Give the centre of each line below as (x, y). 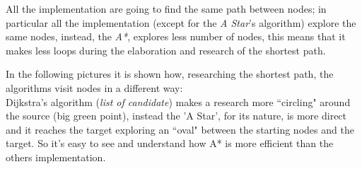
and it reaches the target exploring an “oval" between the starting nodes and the (180, 129)
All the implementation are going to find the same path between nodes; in (166, 8)
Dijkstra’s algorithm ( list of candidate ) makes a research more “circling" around (178, 101)
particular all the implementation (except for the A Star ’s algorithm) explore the (181, 22)
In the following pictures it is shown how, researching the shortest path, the (170, 74)
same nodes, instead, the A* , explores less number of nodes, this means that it (176, 36)
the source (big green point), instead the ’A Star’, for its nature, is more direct (176, 116)
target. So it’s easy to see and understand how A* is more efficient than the (170, 143)
